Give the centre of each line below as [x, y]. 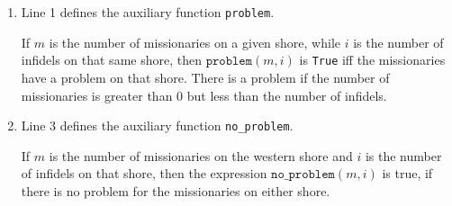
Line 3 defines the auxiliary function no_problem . [157, 125]
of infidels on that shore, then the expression [144, 173]
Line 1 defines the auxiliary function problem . [148, 12]
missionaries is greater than [97, 95]
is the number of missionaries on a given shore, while [195, 42]
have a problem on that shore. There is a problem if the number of [205, 77]
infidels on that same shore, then [111, 60]
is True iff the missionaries [372, 60]
